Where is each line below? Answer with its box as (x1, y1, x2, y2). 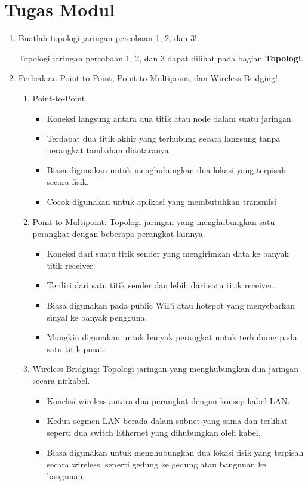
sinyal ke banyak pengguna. (47, 310, 147, 323)
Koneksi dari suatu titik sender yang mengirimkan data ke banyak (47, 247, 289, 260)
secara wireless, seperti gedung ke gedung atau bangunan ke (47, 457, 266, 470)
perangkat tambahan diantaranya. (47, 143, 171, 156)
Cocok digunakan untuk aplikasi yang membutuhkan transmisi (47, 195, 276, 208)
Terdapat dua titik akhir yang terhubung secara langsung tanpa (47, 132, 281, 144)
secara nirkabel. (32, 374, 90, 386)
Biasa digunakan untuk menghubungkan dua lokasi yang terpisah (47, 164, 287, 176)
